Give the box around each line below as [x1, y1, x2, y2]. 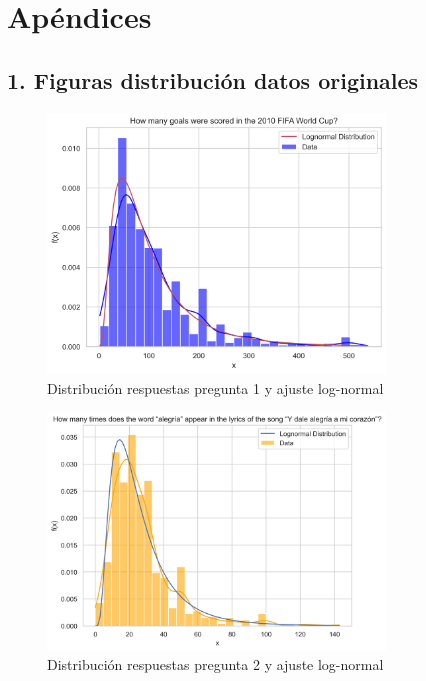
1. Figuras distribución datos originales [7, 64, 419, 95]
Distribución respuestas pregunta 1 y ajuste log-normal [47, 377, 384, 398]
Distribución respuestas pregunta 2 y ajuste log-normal [47, 654, 384, 675]
